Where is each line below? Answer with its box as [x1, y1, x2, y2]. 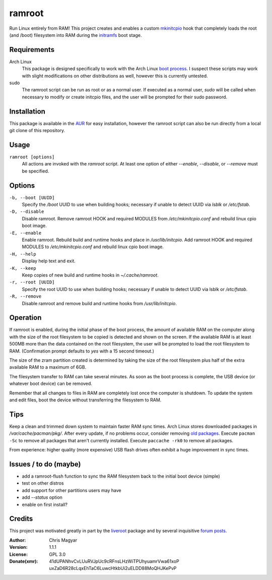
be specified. [22, 168, 49, 174]
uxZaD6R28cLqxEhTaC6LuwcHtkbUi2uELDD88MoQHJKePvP [49, 565, 177, 571]
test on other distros [22, 480, 64, 486]
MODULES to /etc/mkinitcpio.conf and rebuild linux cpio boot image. [22, 244, 164, 250]
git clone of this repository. [9, 128, 65, 134]
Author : [9, 537, 26, 543]
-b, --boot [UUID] [9, 195, 55, 200]
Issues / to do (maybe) [9, 459, 81, 469]
